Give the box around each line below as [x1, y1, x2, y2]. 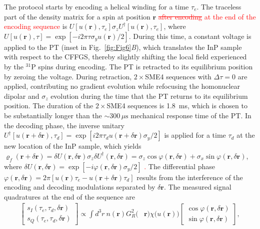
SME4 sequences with [145, 71, 211, 81]
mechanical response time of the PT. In [130, 110, 251, 120]
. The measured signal [163, 182, 231, 192]
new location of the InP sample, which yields [4, 141, 141, 151]
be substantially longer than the [4, 110, 102, 120]
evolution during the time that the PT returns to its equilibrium [50, 90, 248, 101]
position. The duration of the [4, 100, 93, 111]
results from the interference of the [136, 172, 243, 182]
